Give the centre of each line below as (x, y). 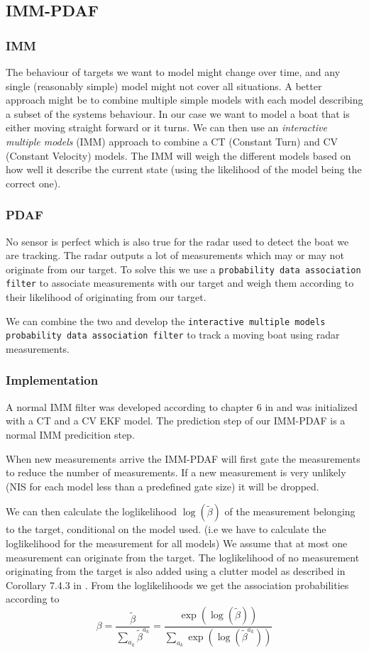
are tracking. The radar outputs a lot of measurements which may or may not (175, 255)
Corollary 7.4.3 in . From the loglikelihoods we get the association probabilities (177, 585)
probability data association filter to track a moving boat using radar (173, 335)
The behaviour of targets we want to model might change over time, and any (173, 72)
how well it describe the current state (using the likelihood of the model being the (184, 169)
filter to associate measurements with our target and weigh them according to (180, 283)
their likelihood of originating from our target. (106, 297)
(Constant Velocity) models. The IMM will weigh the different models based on (178, 155)
